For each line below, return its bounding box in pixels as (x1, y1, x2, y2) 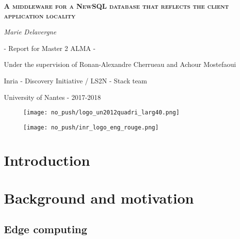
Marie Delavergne (4, 27, 56, 37)
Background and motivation (4, 188, 194, 208)
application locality (4, 10, 76, 20)
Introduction (4, 150, 90, 170)
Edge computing (4, 221, 87, 236)
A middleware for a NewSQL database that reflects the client (4, 1, 229, 11)
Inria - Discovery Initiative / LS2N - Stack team (4, 75, 147, 85)
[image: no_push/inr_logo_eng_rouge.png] (23, 124, 159, 131)
